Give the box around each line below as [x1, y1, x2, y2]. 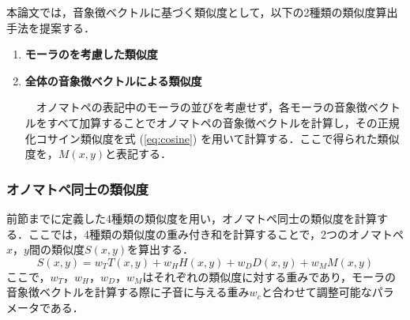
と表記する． [104, 145, 171, 162]
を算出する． [127, 241, 194, 258]
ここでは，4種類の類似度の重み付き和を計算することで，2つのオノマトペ [28, 225, 404, 242]
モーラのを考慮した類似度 [24, 46, 158, 62]
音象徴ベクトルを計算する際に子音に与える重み [6, 284, 250, 300]
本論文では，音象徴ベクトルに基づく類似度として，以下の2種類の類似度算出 [6, 4, 398, 20]
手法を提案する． [6, 19, 95, 36]
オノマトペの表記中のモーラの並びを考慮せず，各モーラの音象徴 [36, 99, 368, 115]
